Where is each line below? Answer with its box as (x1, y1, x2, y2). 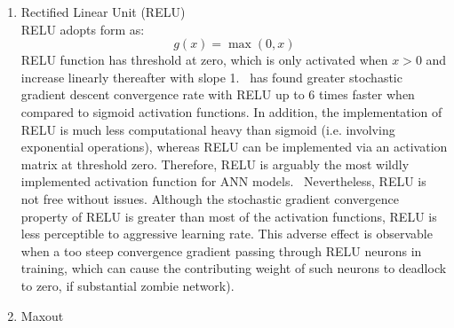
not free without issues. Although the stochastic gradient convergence (20, 189, 399, 207)
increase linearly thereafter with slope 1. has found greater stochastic (20, 67, 402, 86)
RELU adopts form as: (20, 20, 145, 38)
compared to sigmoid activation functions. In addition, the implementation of (20, 102, 442, 121)
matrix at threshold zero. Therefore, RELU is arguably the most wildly (20, 154, 410, 173)
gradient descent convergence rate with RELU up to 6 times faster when (20, 85, 415, 104)
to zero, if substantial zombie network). (20, 276, 235, 294)
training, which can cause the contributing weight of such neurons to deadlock (20, 259, 447, 277)
